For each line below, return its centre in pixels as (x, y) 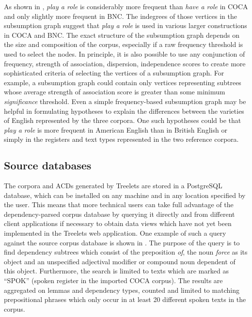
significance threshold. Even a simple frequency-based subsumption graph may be (125, 101)
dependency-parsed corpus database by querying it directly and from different (119, 214)
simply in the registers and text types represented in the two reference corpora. (121, 139)
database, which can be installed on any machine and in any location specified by (125, 195)
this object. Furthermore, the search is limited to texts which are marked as (116, 271)
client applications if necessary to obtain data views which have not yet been (118, 223)
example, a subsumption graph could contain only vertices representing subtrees (123, 82)
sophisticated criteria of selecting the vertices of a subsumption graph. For (114, 73)
